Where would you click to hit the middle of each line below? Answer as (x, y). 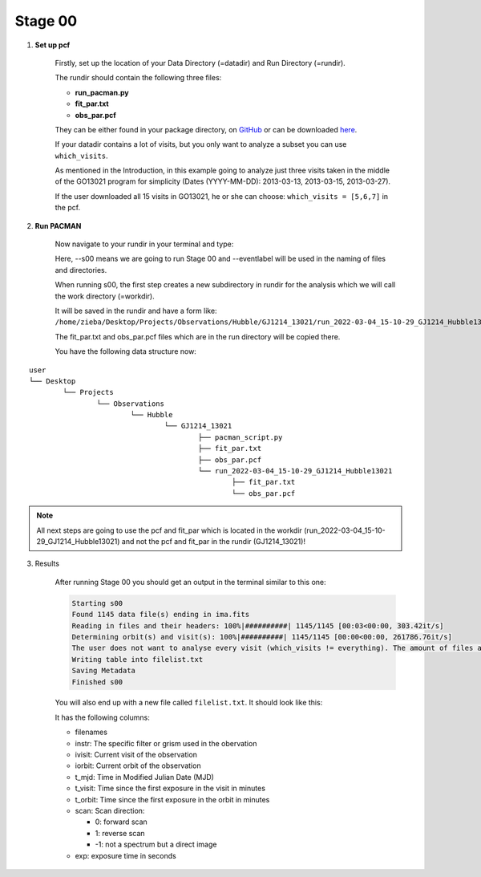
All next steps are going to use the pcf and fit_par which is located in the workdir (169, 530)
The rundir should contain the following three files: (138, 78)
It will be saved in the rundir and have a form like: (136, 311)
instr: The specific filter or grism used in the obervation (166, 743)
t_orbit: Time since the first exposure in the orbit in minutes (172, 799)
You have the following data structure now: (125, 351)
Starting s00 (97, 603)
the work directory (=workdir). (105, 296)
